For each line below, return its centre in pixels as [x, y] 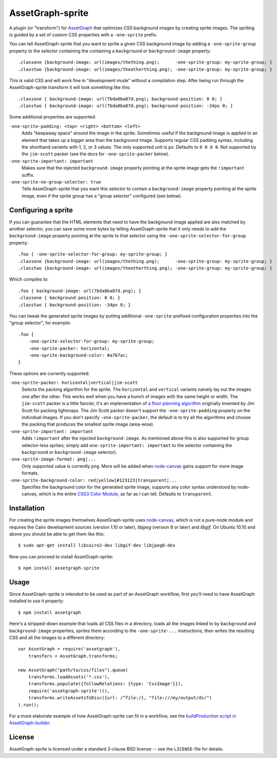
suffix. [28, 175]
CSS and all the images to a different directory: [57, 638]
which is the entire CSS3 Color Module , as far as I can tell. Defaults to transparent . [126, 494]
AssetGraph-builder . [30, 723]
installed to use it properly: [37, 601]
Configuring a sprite [41, 210]
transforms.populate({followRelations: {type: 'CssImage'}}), [106, 684]
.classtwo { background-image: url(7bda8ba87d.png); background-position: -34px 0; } [126, 106]
